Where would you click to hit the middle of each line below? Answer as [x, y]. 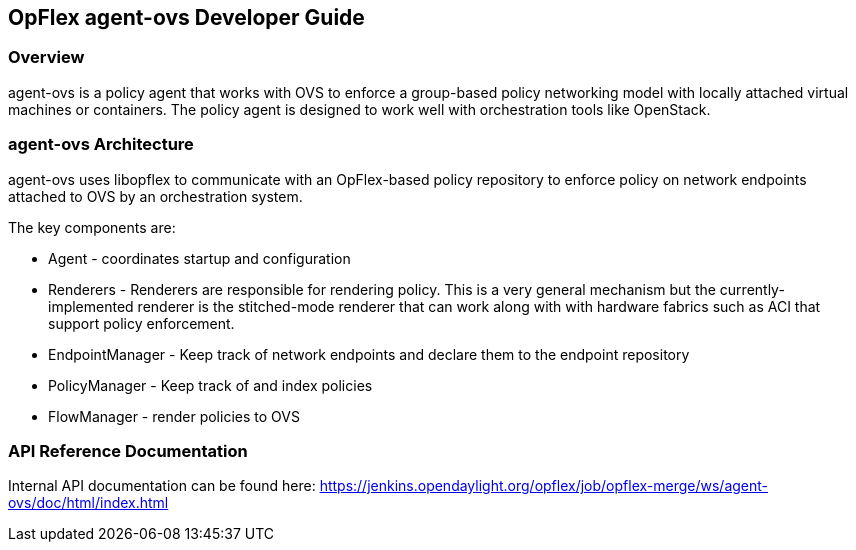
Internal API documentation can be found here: [162, 486]
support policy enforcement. [141, 323]
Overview [46, 57]
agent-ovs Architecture [101, 144]
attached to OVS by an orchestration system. [155, 196]
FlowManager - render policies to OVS [174, 416]
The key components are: [92, 227]
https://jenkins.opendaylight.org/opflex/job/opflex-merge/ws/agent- [544, 486]
